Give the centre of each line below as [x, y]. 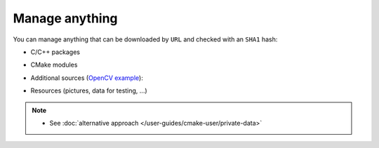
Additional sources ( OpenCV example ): [87, 78]
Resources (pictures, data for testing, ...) [89, 90]
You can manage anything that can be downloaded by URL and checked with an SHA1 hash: [145, 39]
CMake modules [54, 65]
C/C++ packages [55, 52]
